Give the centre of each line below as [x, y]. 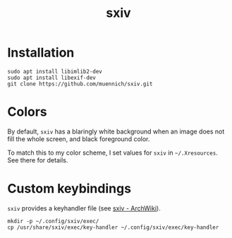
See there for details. [38, 160]
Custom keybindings [69, 189]
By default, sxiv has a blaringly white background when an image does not [116, 131]
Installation [41, 53]
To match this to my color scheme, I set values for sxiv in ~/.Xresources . [113, 153]
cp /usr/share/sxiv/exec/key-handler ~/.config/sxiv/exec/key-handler [113, 227]
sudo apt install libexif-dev [52, 78]
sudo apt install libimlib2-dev [55, 71]
